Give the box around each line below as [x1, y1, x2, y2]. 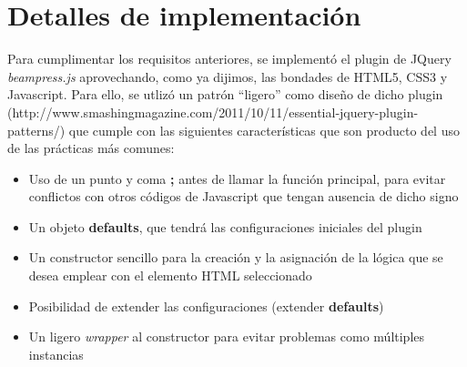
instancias [28, 344, 84, 363]
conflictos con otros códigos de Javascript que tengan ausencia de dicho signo [28, 187, 459, 206]
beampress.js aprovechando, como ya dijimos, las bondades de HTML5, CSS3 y [7, 66, 448, 86]
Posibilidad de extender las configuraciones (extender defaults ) [28, 296, 384, 315]
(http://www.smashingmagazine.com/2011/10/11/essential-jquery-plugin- [7, 102, 419, 121]
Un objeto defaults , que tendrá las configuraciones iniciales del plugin [28, 217, 422, 236]
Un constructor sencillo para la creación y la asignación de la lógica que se [28, 248, 443, 267]
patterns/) [7, 120, 66, 139]
